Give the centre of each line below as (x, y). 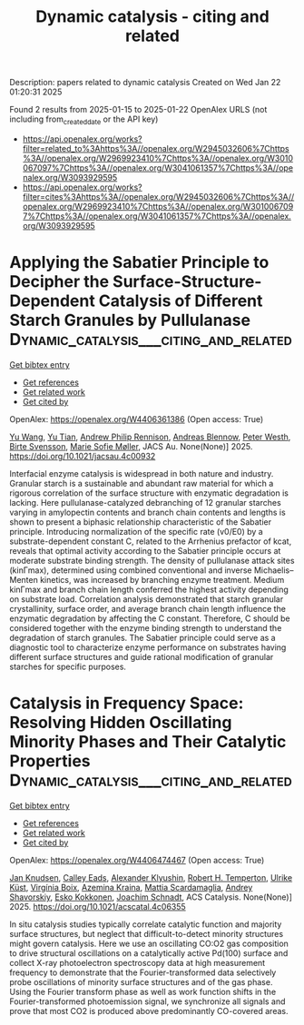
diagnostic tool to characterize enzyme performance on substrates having (148, 647)
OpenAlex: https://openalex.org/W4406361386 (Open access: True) (137, 419)
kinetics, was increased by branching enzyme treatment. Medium (162, 579)
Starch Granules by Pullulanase (130, 320)
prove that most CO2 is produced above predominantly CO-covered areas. (149, 1010)
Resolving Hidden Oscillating (121, 723)
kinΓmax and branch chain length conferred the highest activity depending (149, 589)
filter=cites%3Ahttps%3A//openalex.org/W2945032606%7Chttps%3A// (158, 196)
